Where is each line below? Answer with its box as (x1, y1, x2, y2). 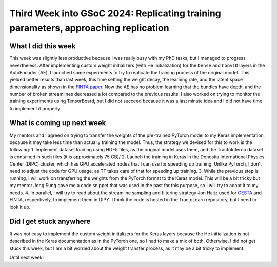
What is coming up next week (9, 118, 106, 128)
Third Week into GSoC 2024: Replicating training (9, 8, 222, 19)
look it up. (9, 204, 31, 210)
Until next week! (9, 254, 44, 261)
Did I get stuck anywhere (9, 217, 91, 226)
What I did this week (9, 42, 76, 50)
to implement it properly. (9, 105, 62, 111)
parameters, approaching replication (9, 22, 169, 33)
